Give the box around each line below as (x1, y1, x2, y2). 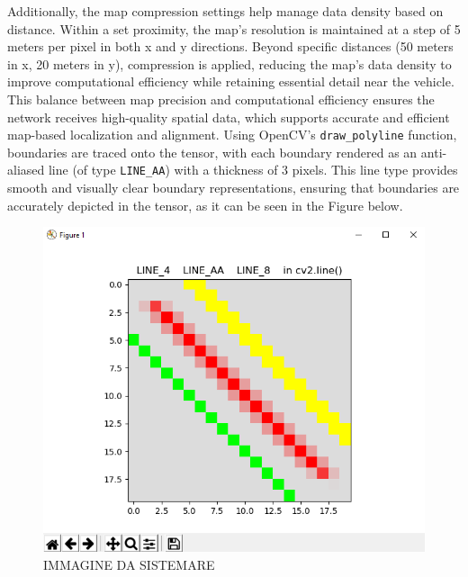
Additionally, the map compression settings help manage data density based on (7, 2, 444, 20)
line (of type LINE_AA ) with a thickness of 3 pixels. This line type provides (48, 160, 458, 179)
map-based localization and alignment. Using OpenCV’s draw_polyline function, (7, 125, 457, 144)
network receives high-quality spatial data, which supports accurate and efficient (7, 107, 450, 126)
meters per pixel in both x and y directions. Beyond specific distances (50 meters (7, 37, 454, 56)
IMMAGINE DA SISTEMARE (43, 554, 215, 573)
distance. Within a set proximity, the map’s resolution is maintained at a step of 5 (7, 19, 461, 38)
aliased (7, 160, 45, 179)
